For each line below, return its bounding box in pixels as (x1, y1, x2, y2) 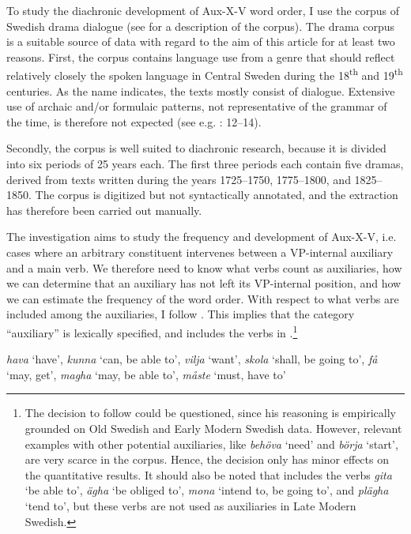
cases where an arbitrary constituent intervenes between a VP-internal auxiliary (6, 243, 394, 260)
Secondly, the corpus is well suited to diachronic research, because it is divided (6, 140, 386, 156)
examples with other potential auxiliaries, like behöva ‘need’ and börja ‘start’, (25, 435, 398, 452)
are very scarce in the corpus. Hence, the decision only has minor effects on (25, 451, 389, 468)
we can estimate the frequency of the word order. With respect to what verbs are (6, 290, 399, 306)
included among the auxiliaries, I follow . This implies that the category (6, 306, 355, 322)
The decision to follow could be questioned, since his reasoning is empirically (25, 404, 396, 421)
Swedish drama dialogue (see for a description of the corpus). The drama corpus (6, 17, 395, 34)
